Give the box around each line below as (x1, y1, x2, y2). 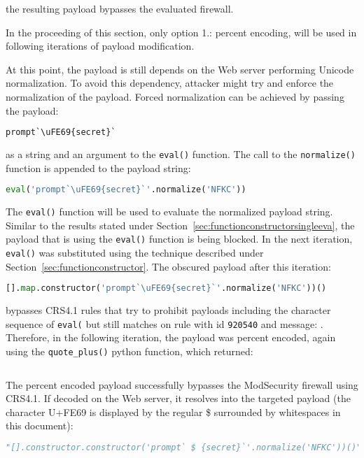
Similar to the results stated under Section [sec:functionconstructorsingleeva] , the (6, 217, 355, 232)
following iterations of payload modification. (6, 38, 195, 53)
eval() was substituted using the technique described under (6, 245, 264, 260)
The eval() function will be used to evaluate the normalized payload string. (6, 204, 333, 219)
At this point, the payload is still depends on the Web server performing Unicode (6, 62, 354, 76)
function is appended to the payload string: (6, 160, 191, 175)
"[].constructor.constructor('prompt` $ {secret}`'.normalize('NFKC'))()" (6, 443, 362, 453)
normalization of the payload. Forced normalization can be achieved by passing (6, 89, 344, 103)
